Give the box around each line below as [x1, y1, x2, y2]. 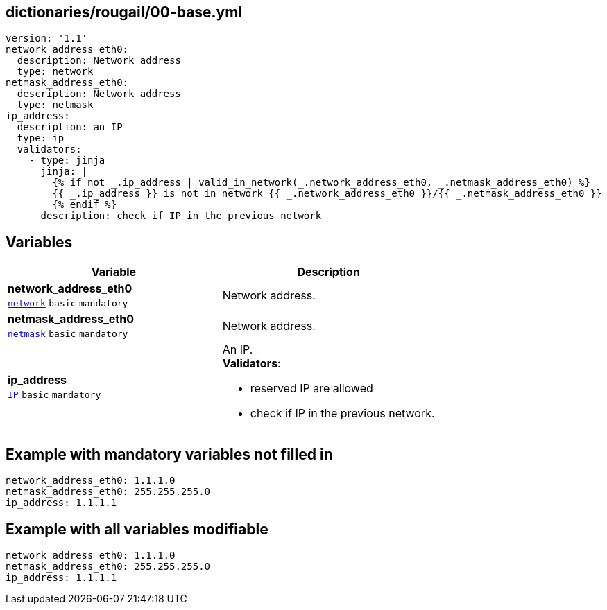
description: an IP [17, 121, 123, 133]
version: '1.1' [6, 33, 88, 44]
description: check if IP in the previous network [40, 210, 322, 222]
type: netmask [17, 99, 94, 111]
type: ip [17, 132, 65, 144]
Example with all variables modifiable [6, 520, 268, 538]
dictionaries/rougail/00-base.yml [6, 3, 243, 21]
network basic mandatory [8, 298, 128, 309]
